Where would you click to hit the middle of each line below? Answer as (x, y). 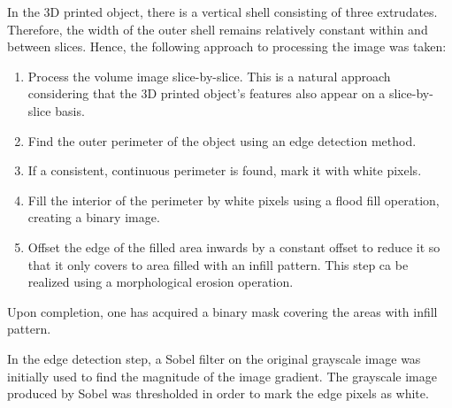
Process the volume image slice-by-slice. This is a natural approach (209, 76)
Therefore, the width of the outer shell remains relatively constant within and (218, 29)
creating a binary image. (94, 217)
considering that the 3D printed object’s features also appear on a (207, 93)
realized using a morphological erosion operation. (161, 282)
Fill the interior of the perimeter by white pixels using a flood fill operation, (234, 200)
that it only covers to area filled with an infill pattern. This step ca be (218, 264)
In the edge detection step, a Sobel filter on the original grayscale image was (214, 358)
